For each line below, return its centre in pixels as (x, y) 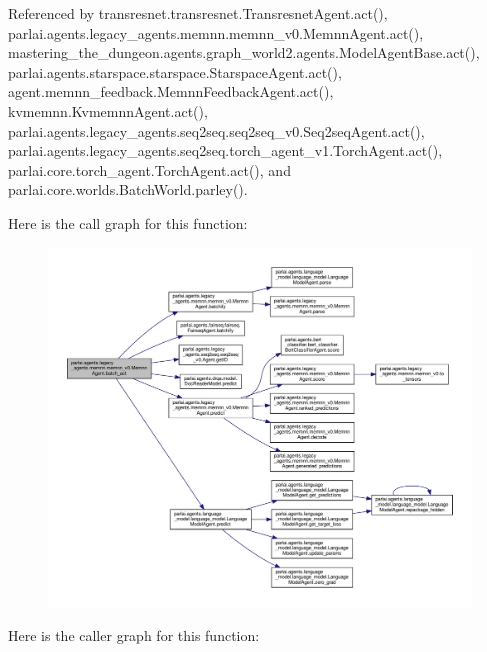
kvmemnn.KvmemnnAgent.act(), (108, 110)
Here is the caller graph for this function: (134, 634)
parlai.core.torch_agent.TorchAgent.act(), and (149, 169)
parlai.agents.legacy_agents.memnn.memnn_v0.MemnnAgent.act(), (216, 32)
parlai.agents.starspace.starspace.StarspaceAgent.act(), (175, 71)
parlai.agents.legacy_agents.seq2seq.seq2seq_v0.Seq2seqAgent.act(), (216, 130)
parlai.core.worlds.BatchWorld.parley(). (128, 189)
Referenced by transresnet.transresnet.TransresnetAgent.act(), (198, 13)
